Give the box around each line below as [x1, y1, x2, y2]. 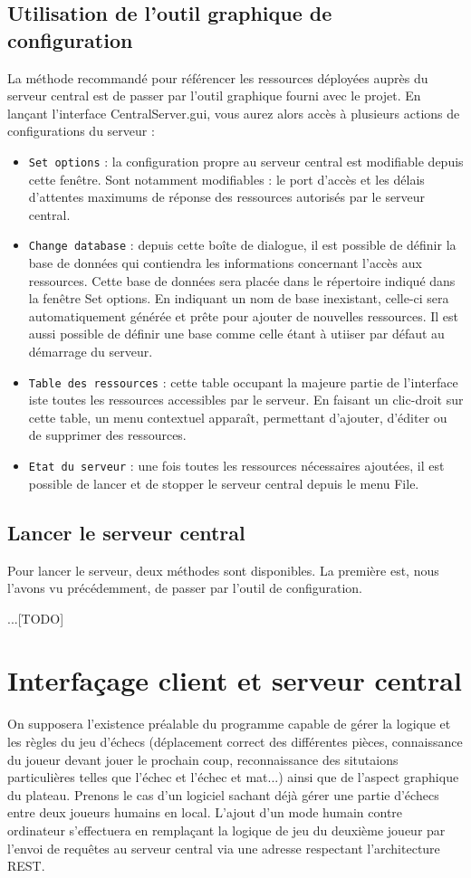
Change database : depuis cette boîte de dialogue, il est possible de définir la [28, 235, 457, 254]
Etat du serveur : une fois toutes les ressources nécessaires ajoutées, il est [28, 456, 445, 475]
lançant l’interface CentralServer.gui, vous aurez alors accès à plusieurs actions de [7, 103, 460, 122]
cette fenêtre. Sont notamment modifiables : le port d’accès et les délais [28, 169, 425, 188]
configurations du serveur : [7, 121, 155, 140]
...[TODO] [7, 608, 64, 627]
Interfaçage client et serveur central [7, 662, 462, 699]
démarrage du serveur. [28, 342, 153, 361]
